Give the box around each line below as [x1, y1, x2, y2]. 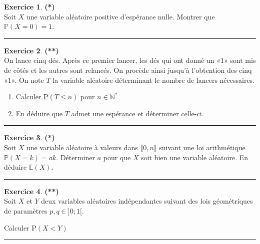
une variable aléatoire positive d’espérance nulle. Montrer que [26, 11, 215, 21]
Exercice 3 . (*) [4, 132, 55, 143]
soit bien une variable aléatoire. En [141, 152, 248, 162]
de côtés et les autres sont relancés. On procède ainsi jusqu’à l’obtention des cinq [4, 64, 252, 75]
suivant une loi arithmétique [159, 142, 245, 152]
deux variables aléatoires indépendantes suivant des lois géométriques [41, 196, 253, 206]
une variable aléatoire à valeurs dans [26, 142, 138, 152]
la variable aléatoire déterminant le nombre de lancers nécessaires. [52, 74, 255, 85]
